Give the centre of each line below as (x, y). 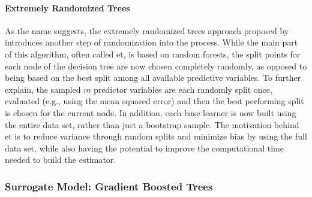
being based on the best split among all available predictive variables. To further (153, 78)
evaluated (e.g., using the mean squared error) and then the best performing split (154, 101)
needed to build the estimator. (61, 160)
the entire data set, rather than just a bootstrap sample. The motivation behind (152, 124)
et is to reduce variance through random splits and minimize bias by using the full (156, 136)
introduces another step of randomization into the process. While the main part (151, 42)
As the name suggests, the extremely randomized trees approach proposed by (147, 30)
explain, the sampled (43, 89)
